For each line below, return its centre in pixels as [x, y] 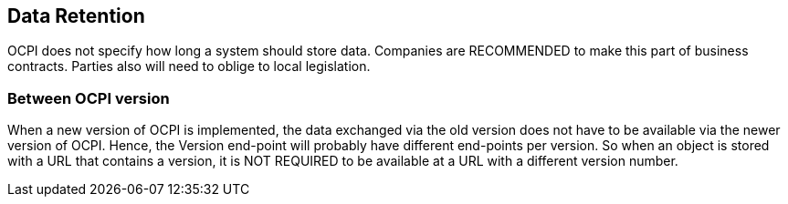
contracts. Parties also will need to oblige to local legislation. [189, 66]
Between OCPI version [89, 98]
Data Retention [76, 16]
